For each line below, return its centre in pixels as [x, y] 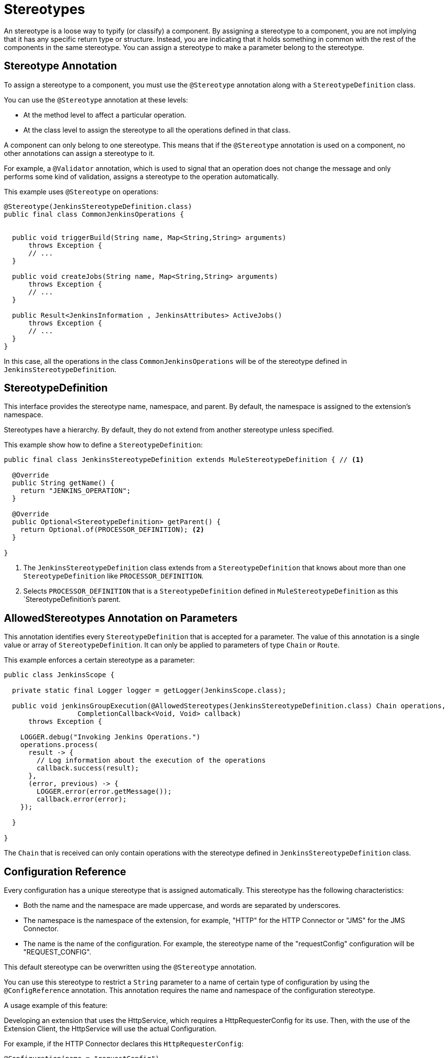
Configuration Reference [65, 871]
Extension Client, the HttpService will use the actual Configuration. [110, 1029]
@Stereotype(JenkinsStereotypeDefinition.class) [98, 206]
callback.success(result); [88, 768]
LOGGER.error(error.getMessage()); [104, 792]
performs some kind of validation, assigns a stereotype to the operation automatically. [141, 176]
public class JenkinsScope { [59, 675]
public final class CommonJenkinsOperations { [94, 214]
